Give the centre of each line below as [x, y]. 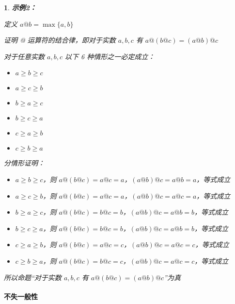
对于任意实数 [24, 56]
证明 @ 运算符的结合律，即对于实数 [60, 40]
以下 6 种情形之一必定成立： [110, 56]
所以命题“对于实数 [33, 277]
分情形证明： [24, 163]
